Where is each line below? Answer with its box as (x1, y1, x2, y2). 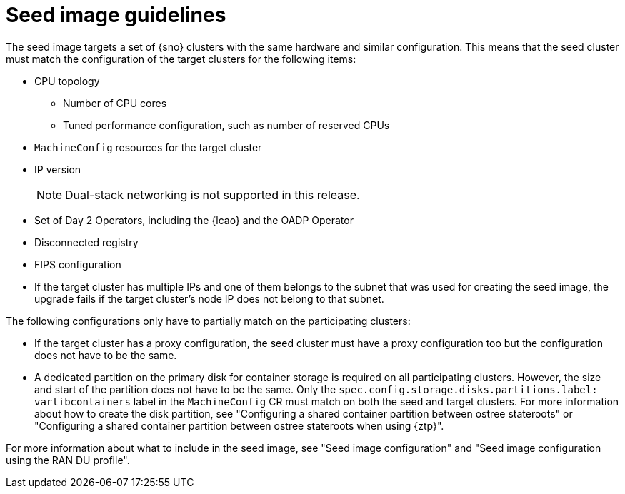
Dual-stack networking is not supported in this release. (65, 187, 360, 202)
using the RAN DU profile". (6, 453, 130, 466)
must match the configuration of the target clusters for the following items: (6, 52, 356, 65)
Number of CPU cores (63, 96, 167, 109)
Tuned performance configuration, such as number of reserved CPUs (63, 119, 390, 131)
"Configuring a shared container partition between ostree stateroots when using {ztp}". (34, 419, 444, 432)
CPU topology (34, 74, 100, 87)
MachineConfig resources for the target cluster (34, 141, 262, 153)
